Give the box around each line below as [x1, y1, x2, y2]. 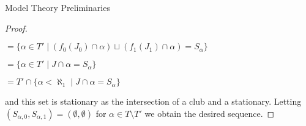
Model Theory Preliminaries [5, 1, 110, 13]
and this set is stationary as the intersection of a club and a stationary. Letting [5, 95, 302, 108]
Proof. [5, 21, 28, 34]
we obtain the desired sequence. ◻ [144, 107, 275, 119]
